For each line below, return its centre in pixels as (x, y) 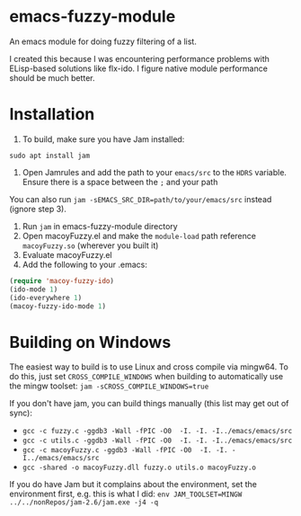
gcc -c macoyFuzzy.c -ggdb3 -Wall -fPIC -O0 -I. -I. (125, 450)
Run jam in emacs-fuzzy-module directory (100, 226)
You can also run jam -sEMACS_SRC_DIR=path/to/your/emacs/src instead (141, 199)
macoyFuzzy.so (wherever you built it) (90, 245)
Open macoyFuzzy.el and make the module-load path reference (139, 236)
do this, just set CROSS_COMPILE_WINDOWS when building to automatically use (146, 377)
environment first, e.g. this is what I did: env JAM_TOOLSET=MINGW (126, 494)
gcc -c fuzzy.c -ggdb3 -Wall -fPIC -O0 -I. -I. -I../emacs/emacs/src (157, 431)
